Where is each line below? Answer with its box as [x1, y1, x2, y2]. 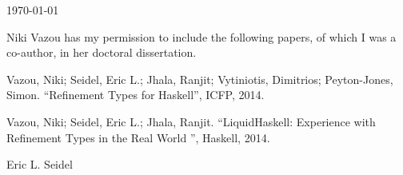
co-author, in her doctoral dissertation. [6, 44, 197, 61]
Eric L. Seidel [6, 156, 73, 173]
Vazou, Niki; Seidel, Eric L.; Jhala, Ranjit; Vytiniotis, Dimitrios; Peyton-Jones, [6, 70, 393, 87]
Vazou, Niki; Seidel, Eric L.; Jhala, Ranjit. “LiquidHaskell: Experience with [6, 113, 376, 129]
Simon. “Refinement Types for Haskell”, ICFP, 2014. [6, 86, 265, 103]
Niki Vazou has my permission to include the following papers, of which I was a [6, 28, 397, 45]
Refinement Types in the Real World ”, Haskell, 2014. [6, 129, 270, 145]
